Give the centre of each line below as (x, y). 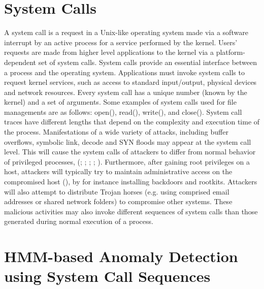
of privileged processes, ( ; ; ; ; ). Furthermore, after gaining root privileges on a (127, 161)
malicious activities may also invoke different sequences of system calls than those (131, 211)
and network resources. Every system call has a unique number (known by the (126, 92)
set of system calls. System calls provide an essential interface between (148, 62)
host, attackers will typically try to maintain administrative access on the (118, 171)
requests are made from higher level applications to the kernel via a (109, 52)
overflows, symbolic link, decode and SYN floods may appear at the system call (128, 141)
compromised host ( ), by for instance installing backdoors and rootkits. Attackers (131, 182)
